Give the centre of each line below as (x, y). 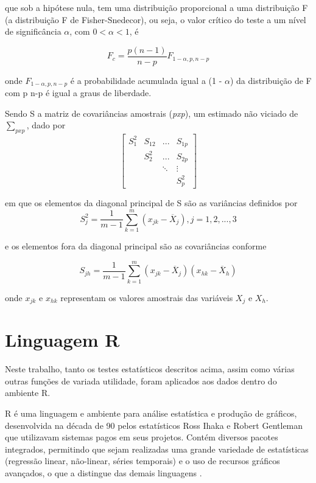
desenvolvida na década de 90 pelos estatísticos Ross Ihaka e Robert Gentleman (154, 425)
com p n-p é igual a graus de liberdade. (78, 93)
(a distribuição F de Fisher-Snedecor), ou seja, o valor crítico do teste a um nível (156, 19)
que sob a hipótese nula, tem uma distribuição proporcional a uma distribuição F (156, 7)
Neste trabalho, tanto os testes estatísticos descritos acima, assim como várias (150, 369)
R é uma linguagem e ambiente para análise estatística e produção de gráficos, (151, 413)
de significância (33, 31)
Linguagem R (62, 340)
